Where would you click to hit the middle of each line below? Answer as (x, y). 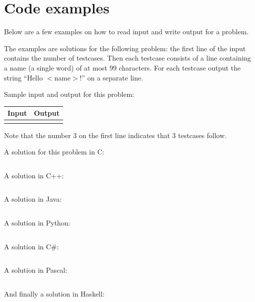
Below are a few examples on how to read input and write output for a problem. (127, 32)
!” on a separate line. (111, 77)
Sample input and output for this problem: (69, 94)
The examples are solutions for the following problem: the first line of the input (125, 48)
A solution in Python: (37, 222)
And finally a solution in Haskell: (54, 293)
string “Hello (23, 77)
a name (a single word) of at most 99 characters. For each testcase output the (122, 67)
